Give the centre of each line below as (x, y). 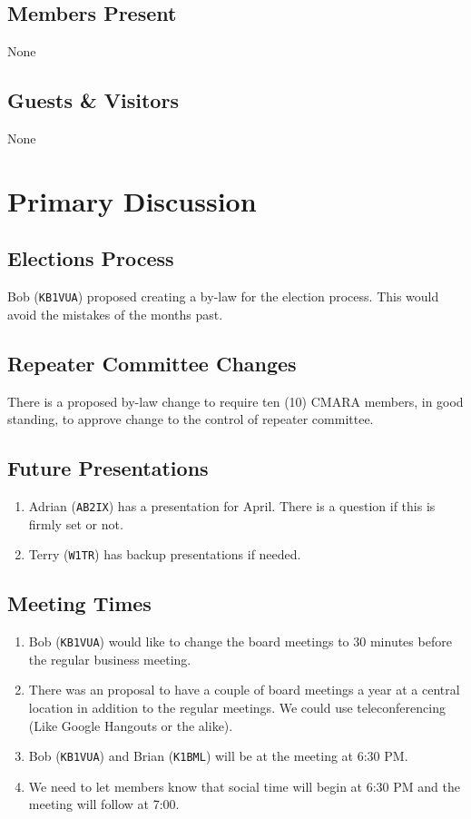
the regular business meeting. (110, 659)
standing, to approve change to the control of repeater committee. (191, 419)
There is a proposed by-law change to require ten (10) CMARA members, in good (235, 401)
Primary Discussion (132, 200)
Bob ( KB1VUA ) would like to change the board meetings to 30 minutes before (240, 641)
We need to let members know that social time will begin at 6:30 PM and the (244, 786)
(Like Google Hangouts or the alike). (131, 725)
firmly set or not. (76, 523)
